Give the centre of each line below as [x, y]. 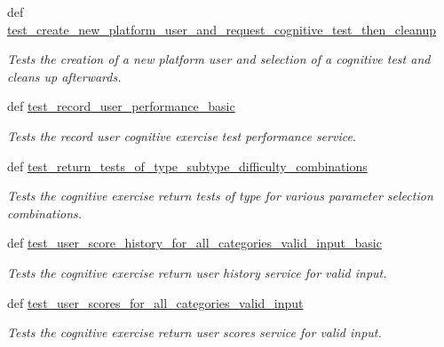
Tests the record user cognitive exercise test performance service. [182, 135]
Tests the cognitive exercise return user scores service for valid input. [194, 332]
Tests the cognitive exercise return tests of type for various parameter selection [220, 196]
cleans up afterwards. [64, 76]
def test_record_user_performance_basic [121, 106]
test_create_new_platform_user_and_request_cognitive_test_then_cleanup [222, 29]
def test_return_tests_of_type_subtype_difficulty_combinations [187, 166]
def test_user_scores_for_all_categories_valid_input [155, 302]
